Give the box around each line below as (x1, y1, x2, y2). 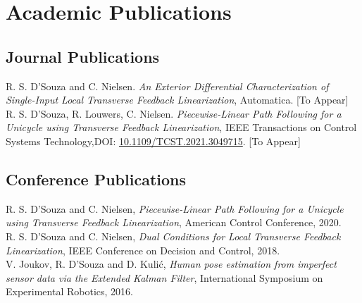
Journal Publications (6, 45, 160, 67)
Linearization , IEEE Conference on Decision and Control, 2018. (6, 242, 280, 257)
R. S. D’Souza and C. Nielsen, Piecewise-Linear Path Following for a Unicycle (6, 201, 344, 216)
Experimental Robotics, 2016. (6, 284, 133, 299)
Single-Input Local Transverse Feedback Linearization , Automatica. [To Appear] (6, 92, 349, 107)
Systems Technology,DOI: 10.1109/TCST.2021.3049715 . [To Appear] (6, 133, 301, 148)
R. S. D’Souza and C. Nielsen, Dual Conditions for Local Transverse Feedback (6, 228, 341, 243)
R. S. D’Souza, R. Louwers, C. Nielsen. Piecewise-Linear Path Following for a (6, 106, 342, 120)
